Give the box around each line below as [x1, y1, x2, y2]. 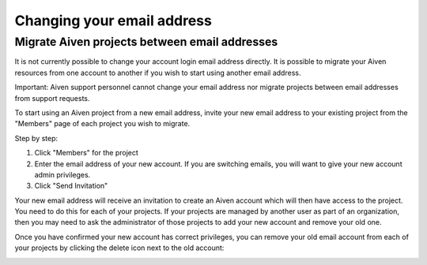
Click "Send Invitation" [34, 181, 108, 191]
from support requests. [14, 93, 90, 103]
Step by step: [14, 133, 59, 143]
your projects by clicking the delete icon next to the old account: [14, 243, 225, 252]
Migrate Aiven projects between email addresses [14, 35, 278, 49]
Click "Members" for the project [34, 148, 138, 158]
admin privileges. [34, 170, 91, 179]
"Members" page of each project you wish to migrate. [14, 119, 191, 129]
